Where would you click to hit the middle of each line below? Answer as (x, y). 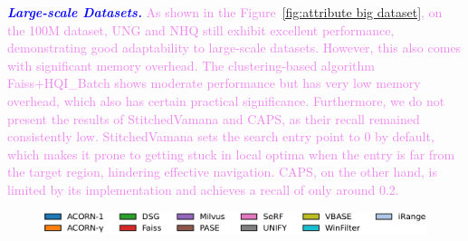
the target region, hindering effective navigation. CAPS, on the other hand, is (222, 172)
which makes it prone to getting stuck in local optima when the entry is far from (231, 154)
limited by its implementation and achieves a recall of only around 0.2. (203, 189)
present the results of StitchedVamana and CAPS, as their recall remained (214, 118)
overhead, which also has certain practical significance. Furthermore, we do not (226, 100)
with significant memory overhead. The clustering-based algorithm (191, 65)
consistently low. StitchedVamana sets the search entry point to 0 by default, (221, 136)
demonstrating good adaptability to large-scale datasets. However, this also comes (234, 48)
